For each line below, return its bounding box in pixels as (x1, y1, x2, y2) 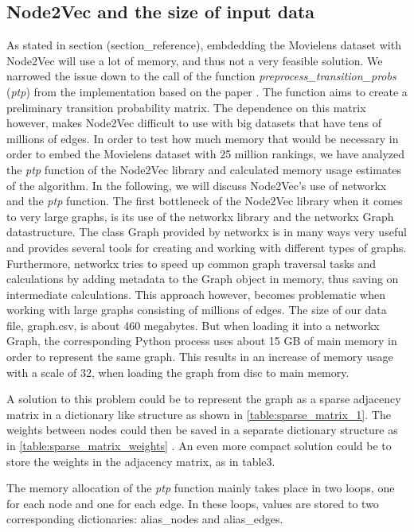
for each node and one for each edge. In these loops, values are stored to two (6, 495, 379, 511)
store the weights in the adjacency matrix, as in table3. (6, 452, 275, 469)
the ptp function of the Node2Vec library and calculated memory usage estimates (6, 161, 402, 177)
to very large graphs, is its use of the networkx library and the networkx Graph (6, 208, 394, 224)
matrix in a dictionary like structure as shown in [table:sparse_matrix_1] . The (6, 406, 391, 422)
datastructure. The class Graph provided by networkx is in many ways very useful (6, 223, 407, 240)
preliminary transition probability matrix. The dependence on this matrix (6, 99, 366, 115)
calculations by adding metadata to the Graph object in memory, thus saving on (6, 270, 399, 287)
